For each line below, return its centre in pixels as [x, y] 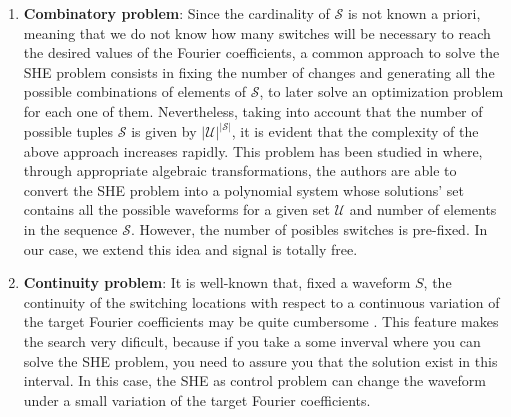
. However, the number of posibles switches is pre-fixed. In [309, 228]
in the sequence [70, 228]
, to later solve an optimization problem [381, 91]
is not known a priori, [414, 13]
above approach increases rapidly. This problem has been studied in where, [253, 150]
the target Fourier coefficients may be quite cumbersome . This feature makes [261, 321]
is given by [164, 131]
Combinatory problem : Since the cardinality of [176, 13]
